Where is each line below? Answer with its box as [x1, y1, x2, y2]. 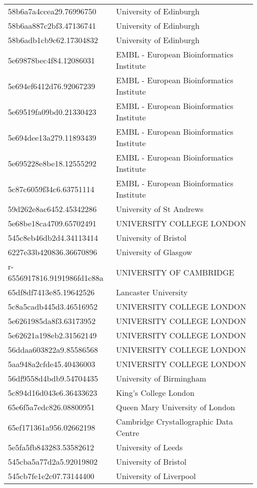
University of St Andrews [116, 203, 204, 215]
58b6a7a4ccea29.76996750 [8, 5, 96, 17]
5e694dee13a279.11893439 [8, 131, 96, 143]
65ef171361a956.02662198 [8, 421, 95, 433]
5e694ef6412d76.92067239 [8, 80, 95, 92]
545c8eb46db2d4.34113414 [8, 232, 98, 243]
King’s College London [116, 387, 195, 398]
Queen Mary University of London [116, 401, 235, 413]
